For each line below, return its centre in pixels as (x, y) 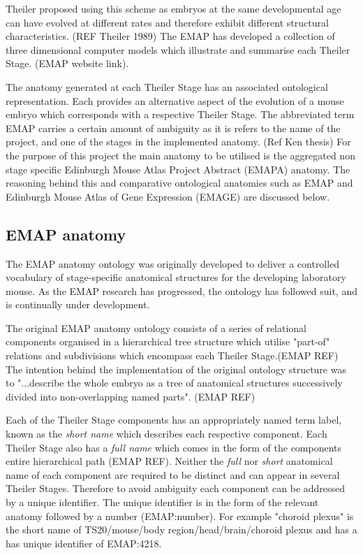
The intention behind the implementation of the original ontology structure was (176, 369)
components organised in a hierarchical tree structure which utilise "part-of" (168, 341)
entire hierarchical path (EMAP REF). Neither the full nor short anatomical (169, 461)
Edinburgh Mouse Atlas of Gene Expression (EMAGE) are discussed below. (168, 196)
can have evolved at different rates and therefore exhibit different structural (167, 22)
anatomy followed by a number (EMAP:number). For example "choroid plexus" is (180, 516)
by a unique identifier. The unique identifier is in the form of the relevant (162, 502)
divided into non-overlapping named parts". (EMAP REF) (131, 396)
